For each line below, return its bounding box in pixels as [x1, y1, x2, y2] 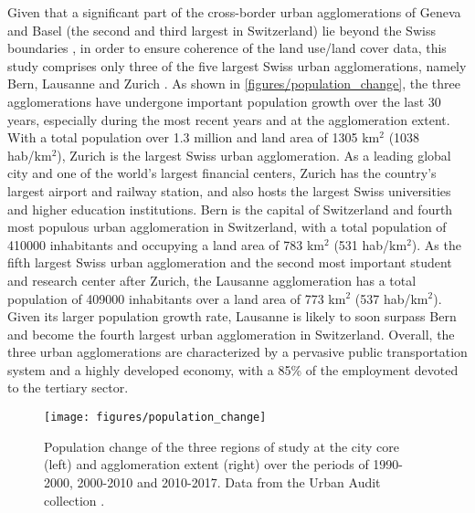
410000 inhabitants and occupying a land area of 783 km [7, 235, 325, 254]
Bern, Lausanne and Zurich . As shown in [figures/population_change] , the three [7, 74, 460, 93]
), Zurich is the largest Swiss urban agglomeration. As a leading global [57, 145, 451, 164]
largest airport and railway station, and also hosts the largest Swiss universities [7, 181, 451, 200]
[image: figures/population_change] [44, 411, 267, 424]
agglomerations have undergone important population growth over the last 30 [7, 91, 441, 110]
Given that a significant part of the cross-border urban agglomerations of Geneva [7, 3, 461, 21]
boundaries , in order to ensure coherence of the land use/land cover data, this [7, 38, 447, 58]
